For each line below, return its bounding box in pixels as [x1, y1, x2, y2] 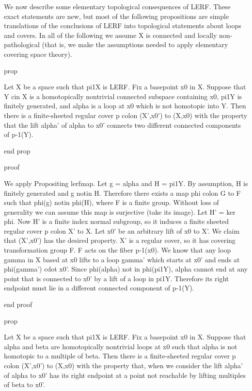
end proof [4, 299, 32, 309]
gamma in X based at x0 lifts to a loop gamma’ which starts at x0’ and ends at [4, 254, 240, 264]
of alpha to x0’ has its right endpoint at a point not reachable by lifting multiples [4, 370, 246, 380]
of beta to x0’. [4, 379, 45, 390]
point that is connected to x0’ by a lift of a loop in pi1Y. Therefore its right [4, 273, 229, 283]
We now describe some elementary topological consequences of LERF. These [4, 1, 231, 11]
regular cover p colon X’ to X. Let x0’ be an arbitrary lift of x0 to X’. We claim [4, 225, 240, 236]
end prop [4, 145, 31, 155]
